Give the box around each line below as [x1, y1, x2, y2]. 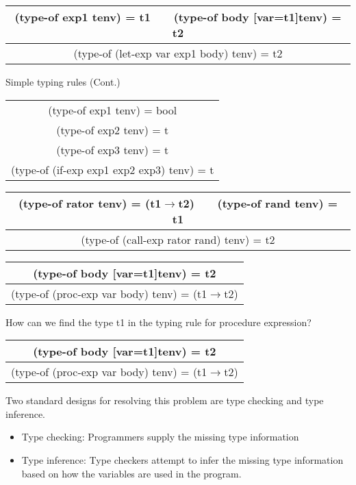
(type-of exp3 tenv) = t [56, 141, 169, 158]
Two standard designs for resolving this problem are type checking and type [5, 393, 324, 408]
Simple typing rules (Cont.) [5, 75, 120, 88]
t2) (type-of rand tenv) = [178, 195, 338, 211]
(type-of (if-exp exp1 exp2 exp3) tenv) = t [11, 161, 214, 177]
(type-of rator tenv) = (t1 [18, 195, 162, 211]
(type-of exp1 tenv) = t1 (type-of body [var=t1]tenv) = [14, 9, 342, 25]
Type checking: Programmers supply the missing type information [21, 430, 299, 444]
